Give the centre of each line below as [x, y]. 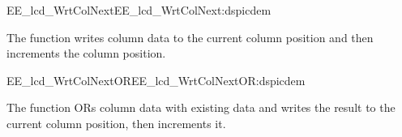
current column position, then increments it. [116, 123]
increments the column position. [86, 53]
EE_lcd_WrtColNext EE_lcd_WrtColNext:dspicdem [139, 10]
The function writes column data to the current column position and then [190, 37]
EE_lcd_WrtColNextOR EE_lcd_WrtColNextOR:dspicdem [156, 80]
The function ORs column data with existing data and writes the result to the [201, 107]
